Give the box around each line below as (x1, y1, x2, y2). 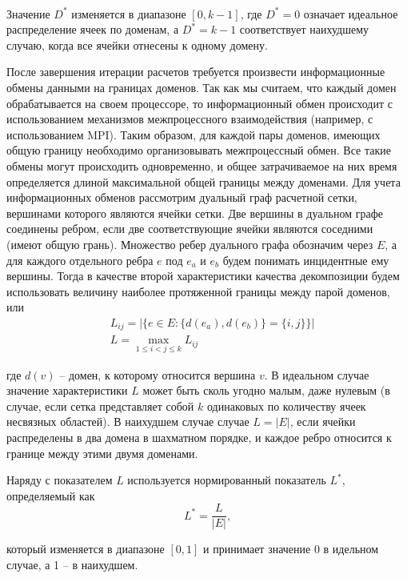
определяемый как (6, 487, 95, 504)
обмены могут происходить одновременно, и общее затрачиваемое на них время (6, 157, 397, 174)
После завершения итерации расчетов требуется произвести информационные (6, 63, 385, 80)
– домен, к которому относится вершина (59, 366, 256, 383)
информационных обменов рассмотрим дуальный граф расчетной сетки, (6, 189, 357, 206)
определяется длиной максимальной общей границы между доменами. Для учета (6, 173, 401, 190)
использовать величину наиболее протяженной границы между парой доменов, (6, 283, 390, 299)
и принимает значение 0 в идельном (203, 540, 379, 557)
